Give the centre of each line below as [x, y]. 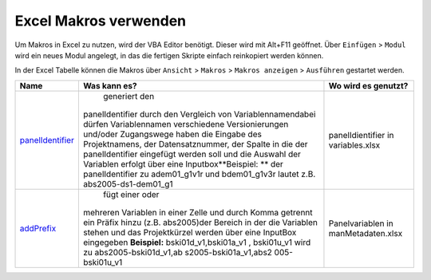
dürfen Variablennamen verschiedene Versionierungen [186, 124]
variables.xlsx [354, 145]
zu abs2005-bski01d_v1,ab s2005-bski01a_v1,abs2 [178, 252]
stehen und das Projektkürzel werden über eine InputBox [190, 232]
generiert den [129, 96]
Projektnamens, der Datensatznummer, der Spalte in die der [195, 144]
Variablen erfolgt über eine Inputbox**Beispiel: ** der [183, 164]
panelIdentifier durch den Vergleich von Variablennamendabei [199, 114]
